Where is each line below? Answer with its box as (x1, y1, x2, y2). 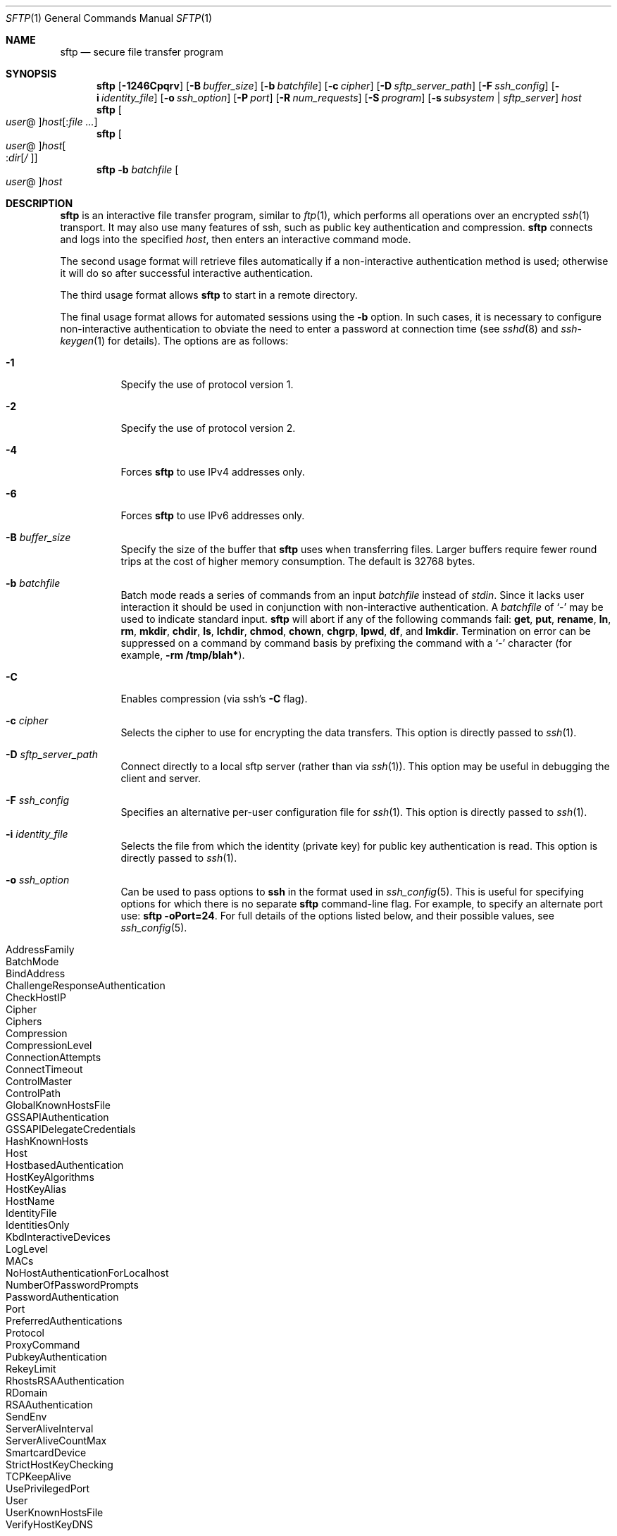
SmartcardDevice (6, 1447, 87, 1458)
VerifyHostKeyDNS (6, 1518, 94, 1530)
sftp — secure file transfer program (60, 46, 224, 58)
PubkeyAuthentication (6, 1351, 107, 1363)
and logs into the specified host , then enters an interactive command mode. (60, 233, 411, 245)
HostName (6, 1195, 55, 1207)
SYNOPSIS (6, 68, 57, 80)
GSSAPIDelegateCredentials (6, 1123, 136, 1135)
